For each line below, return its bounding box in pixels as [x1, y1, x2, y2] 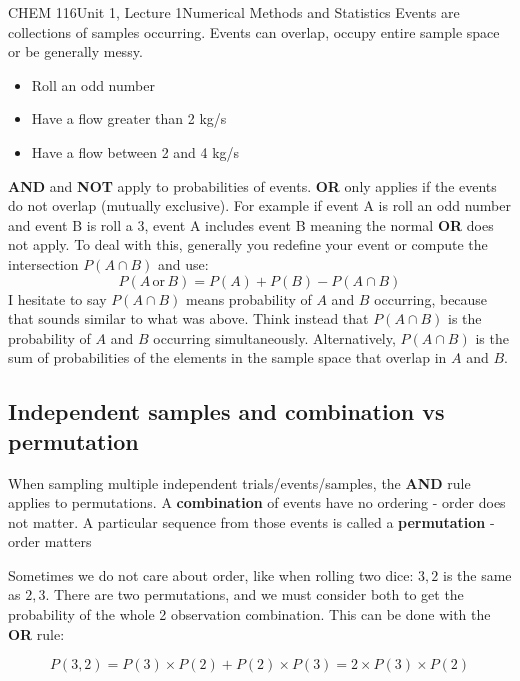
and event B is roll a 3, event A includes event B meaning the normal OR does [8, 214, 494, 235]
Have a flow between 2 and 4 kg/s [31, 141, 240, 162]
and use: [158, 253, 209, 274]
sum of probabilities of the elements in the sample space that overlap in [8, 347, 447, 368]
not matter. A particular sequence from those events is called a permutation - [8, 511, 495, 532]
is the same [442, 564, 512, 585]
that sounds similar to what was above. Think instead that [8, 308, 369, 329]
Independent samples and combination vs [8, 396, 445, 427]
